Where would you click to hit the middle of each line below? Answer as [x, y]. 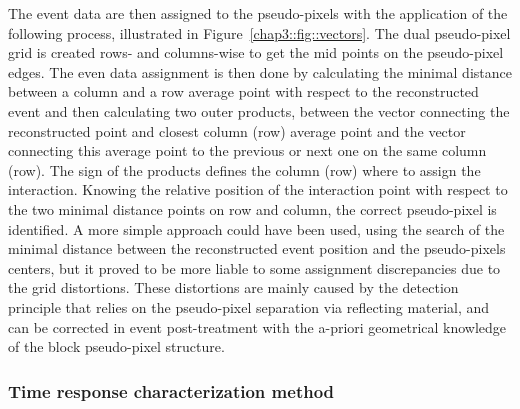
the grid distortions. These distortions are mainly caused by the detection [233, 287]
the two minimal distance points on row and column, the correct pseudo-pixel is [252, 208]
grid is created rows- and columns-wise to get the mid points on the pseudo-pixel [256, 52]
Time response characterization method [171, 390]
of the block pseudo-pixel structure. [116, 346]
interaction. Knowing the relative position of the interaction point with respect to [258, 189]
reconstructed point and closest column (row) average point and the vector [237, 130]
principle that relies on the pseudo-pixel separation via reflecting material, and [249, 306]
